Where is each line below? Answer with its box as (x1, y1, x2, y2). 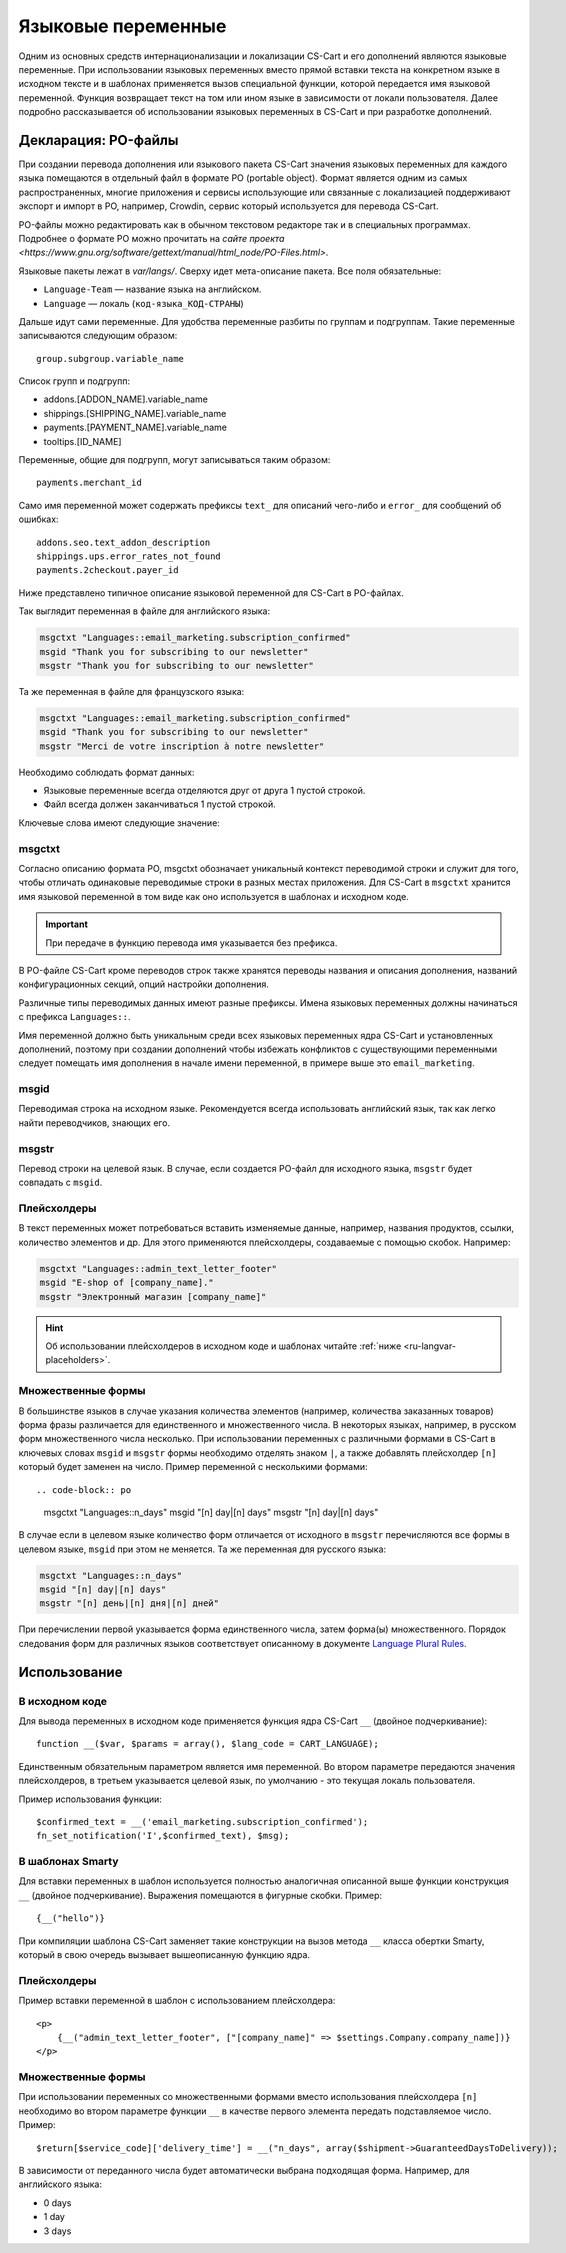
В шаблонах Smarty (18, 1855, 119, 1869)
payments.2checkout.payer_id (36, 565, 179, 576)
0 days (43, 2196, 72, 2209)
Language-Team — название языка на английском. (43, 283, 262, 295)
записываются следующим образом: (18, 330, 178, 342)
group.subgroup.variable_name (36, 353, 185, 364)
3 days (43, 2225, 72, 2237)
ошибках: (18, 513, 59, 525)
